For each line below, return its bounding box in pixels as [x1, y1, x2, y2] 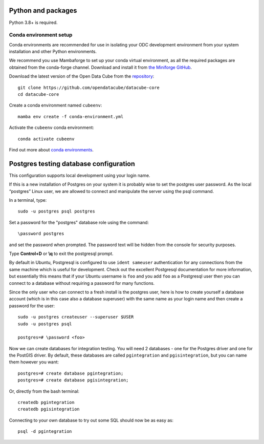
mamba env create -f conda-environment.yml [18, 114, 124, 119]
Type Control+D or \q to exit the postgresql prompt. [9, 251, 113, 256]
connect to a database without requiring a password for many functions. [9, 280, 155, 286]
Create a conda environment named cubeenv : [9, 103, 102, 108]
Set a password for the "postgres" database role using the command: [9, 219, 149, 225]
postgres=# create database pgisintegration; [18, 378, 129, 383]
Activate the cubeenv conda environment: [9, 125, 94, 130]
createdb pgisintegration [18, 406, 80, 412]
